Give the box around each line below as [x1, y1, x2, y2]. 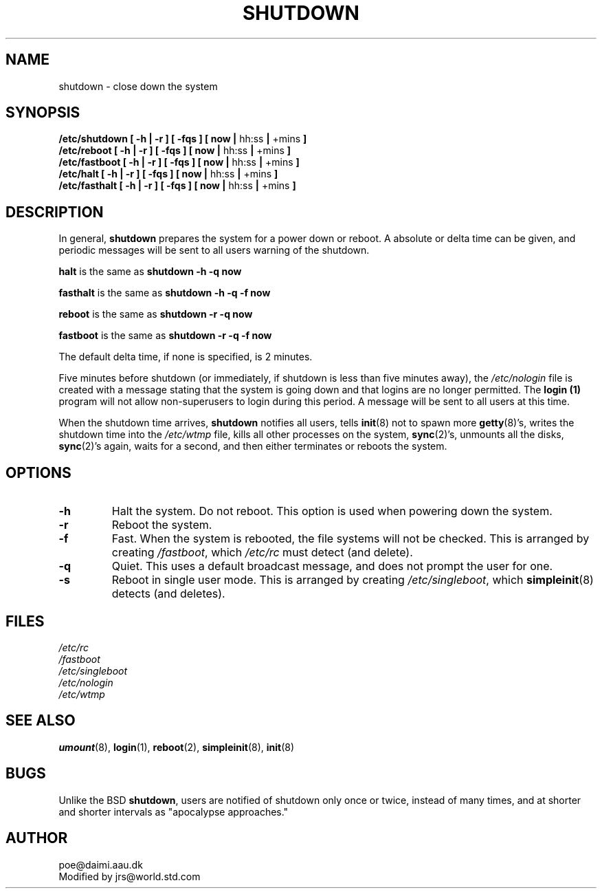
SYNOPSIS [5, 104, 80, 122]
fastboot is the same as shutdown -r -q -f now [58, 329, 272, 342]
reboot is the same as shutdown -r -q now [58, 308, 253, 320]
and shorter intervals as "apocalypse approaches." [58, 805, 289, 818]
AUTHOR [5, 829, 68, 847]
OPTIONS [5, 464, 71, 481]
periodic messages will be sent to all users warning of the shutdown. [58, 244, 370, 257]
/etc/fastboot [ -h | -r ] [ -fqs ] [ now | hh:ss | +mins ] [58, 156, 300, 168]
